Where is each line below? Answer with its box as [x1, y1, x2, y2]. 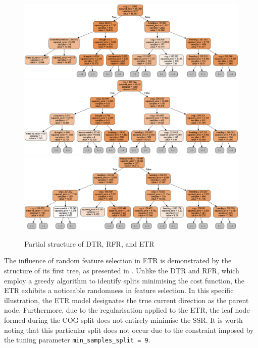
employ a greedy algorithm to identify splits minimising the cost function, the [4, 275, 245, 285]
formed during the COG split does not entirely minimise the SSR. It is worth [4, 315, 243, 325]
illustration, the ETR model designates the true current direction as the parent [4, 295, 249, 305]
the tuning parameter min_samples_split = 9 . [4, 334, 150, 345]
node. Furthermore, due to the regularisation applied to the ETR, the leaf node [4, 305, 250, 315]
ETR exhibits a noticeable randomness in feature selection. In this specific [4, 285, 234, 296]
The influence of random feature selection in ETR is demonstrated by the [4, 255, 232, 266]
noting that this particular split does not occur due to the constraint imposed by [4, 324, 254, 335]
